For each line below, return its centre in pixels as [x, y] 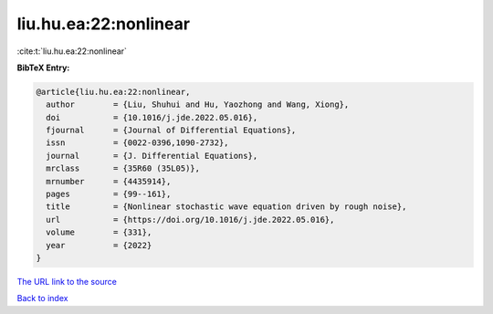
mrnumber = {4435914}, [109, 181]
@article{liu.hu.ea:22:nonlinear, [113, 92]
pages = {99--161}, [109, 194]
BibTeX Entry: [43, 68]
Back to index [42, 298]
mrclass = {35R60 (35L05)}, [123, 168]
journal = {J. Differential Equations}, [152, 156]
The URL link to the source [67, 281]
